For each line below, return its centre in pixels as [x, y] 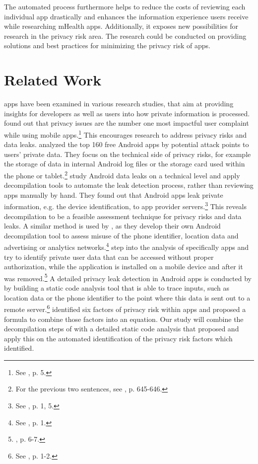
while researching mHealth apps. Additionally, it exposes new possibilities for [121, 26]
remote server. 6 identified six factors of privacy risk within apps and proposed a [125, 308]
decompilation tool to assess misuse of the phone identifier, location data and [121, 235]
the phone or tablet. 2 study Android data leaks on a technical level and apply [122, 174]
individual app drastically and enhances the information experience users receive [126, 16]
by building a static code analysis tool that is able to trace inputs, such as [117, 288]
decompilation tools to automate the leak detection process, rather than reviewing [129, 185]
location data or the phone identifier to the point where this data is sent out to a [127, 297]
